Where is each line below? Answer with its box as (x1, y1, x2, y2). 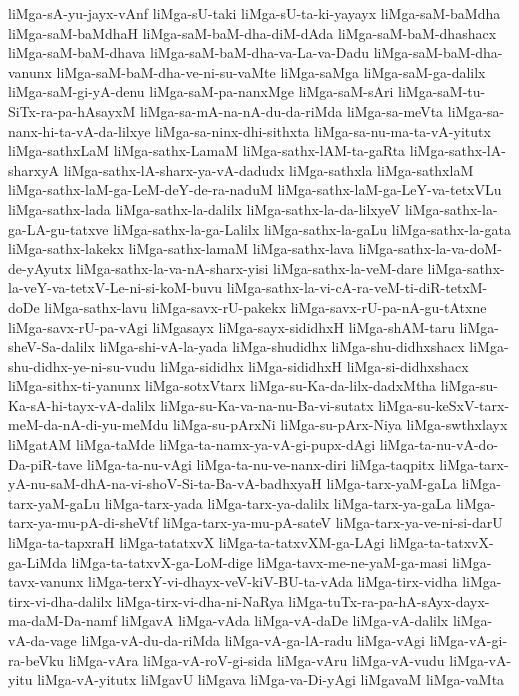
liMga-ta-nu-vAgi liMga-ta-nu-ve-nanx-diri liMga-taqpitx (86, 453, 435, 474)
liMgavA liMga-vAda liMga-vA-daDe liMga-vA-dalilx (121, 610, 449, 631)
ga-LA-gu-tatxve (8, 218, 109, 239)
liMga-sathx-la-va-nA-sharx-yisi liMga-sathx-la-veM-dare (76, 257, 423, 278)
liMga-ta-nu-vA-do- (379, 434, 499, 455)
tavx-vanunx (8, 571, 84, 592)
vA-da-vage (8, 630, 77, 650)
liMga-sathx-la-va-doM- (358, 238, 502, 259)
